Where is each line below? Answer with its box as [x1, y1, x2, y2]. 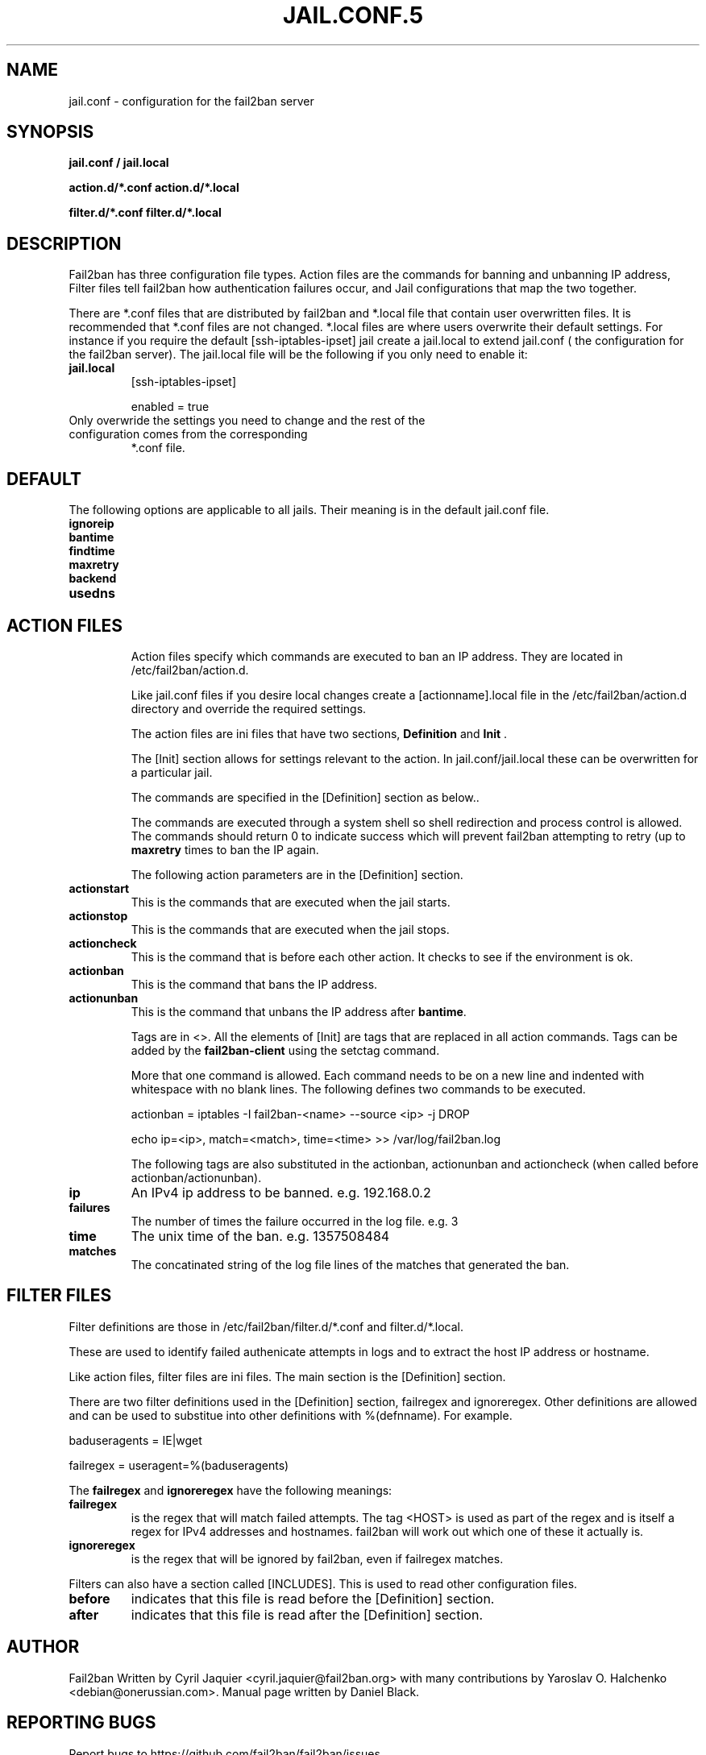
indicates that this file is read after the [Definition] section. [131, 1606, 484, 1623]
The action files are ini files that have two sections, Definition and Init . [131, 726, 508, 741]
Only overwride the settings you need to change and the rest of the [69, 413, 426, 428]
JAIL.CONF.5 [282, 2, 424, 29]
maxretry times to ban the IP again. [131, 842, 319, 857]
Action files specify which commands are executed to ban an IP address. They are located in [131, 649, 623, 663]
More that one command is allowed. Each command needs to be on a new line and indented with [131, 1068, 645, 1082]
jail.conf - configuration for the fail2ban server [69, 93, 314, 108]
